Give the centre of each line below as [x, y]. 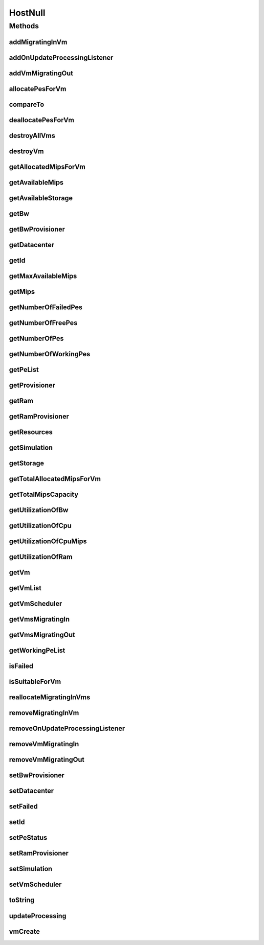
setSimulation [31, 869]
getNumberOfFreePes [43, 323]
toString [22, 900]
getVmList [25, 588]
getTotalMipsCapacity [44, 495]
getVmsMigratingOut [42, 635]
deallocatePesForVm [42, 120]
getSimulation [31, 448]
